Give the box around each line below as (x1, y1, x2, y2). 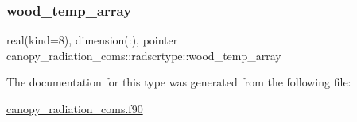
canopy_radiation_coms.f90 (6, 101, 143, 116)
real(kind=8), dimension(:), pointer (6, 32, 178, 48)
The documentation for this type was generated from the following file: (6, 74, 351, 90)
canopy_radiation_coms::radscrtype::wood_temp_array (6, 47, 281, 63)
